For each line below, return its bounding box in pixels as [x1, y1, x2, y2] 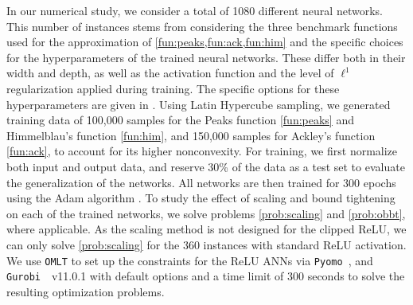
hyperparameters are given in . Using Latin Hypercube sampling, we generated [6, 96, 391, 112]
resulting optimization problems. [6, 283, 165, 299]
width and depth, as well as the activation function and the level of [6, 65, 334, 81]
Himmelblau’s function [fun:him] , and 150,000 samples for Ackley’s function [6, 127, 376, 143]
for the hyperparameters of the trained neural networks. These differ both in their [6, 49, 406, 65]
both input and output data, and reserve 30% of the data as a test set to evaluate [6, 158, 405, 174]
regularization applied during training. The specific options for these [6, 80, 340, 96]
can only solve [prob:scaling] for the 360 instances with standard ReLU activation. [6, 236, 407, 252]
